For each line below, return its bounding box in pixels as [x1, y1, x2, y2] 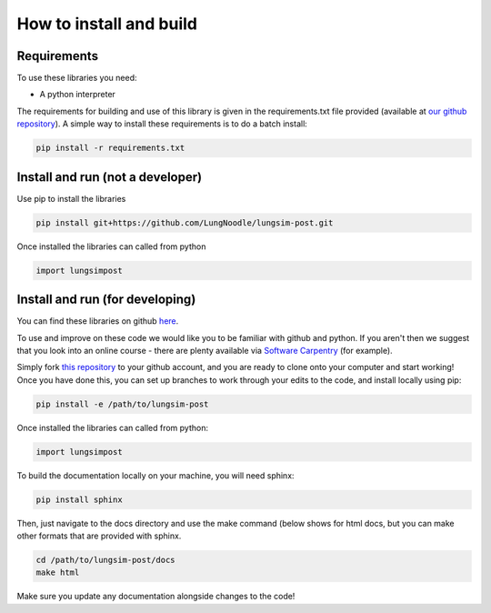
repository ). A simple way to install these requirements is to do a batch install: [16, 118, 308, 129]
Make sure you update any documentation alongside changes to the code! [16, 591, 296, 602]
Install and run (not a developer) [16, 169, 203, 185]
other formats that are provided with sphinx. [16, 530, 182, 541]
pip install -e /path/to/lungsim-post [35, 398, 209, 409]
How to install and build [16, 14, 197, 34]
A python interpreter [39, 89, 115, 100]
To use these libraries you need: [16, 73, 137, 84]
